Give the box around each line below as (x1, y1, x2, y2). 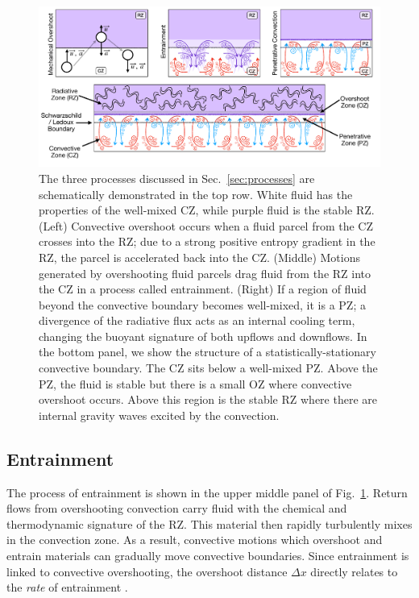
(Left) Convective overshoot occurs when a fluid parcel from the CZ (39, 217, 374, 234)
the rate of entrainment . (6, 579, 128, 596)
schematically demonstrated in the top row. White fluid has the (39, 185, 353, 202)
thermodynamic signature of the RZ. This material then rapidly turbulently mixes (6, 515, 413, 532)
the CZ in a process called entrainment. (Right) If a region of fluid (39, 280, 367, 297)
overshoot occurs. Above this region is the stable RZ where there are (39, 391, 377, 408)
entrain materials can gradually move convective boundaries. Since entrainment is (6, 547, 409, 564)
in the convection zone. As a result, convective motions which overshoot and (6, 531, 383, 548)
